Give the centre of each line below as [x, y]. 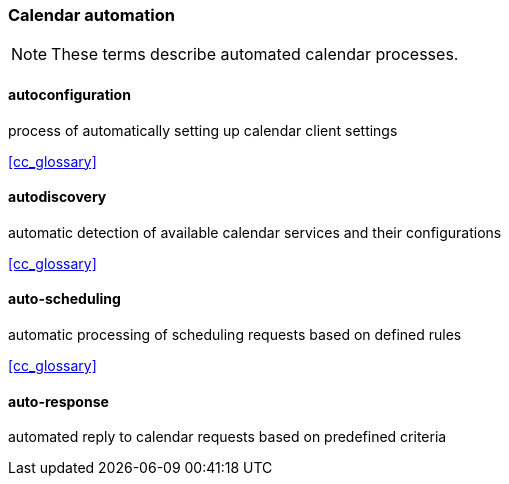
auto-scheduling [64, 299]
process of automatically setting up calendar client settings [203, 130]
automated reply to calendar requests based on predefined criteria [227, 437]
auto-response [58, 401]
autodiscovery [57, 197]
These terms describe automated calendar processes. [255, 54]
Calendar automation [91, 15]
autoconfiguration [69, 94]
